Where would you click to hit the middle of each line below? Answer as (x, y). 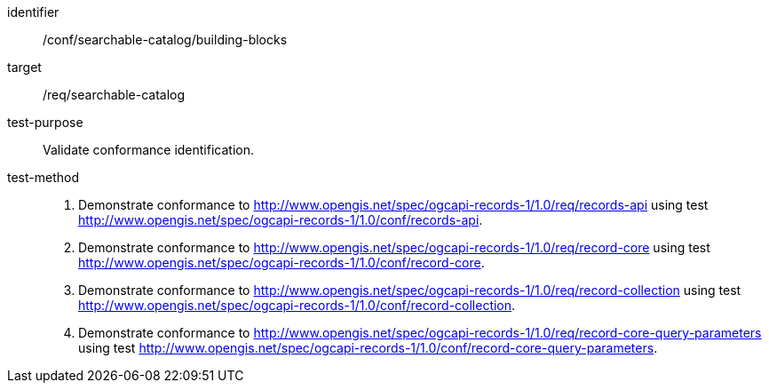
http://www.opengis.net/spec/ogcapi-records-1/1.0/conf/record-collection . (297, 305)
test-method (43, 177)
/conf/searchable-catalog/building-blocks (165, 40)
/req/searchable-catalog (114, 95)
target (24, 67)
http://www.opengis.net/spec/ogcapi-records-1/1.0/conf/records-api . (281, 220)
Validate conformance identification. (148, 150)
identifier (33, 12)
